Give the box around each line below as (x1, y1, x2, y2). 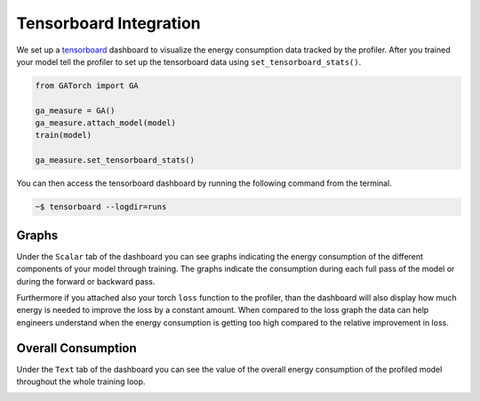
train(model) (35, 130, 92, 140)
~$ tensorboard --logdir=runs (35, 202, 167, 213)
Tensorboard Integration (16, 13, 202, 33)
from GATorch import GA (35, 80, 140, 91)
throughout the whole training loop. (16, 376, 146, 387)
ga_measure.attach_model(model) (35, 118, 177, 128)
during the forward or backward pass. (16, 276, 156, 286)
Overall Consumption (16, 341, 137, 356)
